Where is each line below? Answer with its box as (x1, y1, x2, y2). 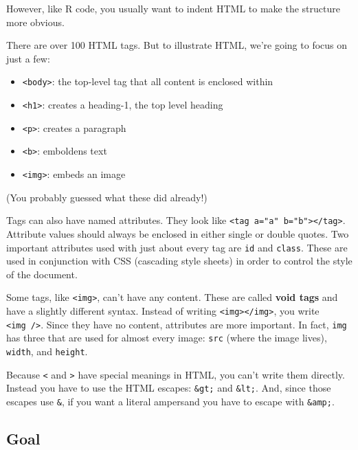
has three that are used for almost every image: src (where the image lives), (6, 330, 327, 345)
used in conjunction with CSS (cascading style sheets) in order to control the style (6, 254, 353, 268)
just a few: (6, 51, 50, 65)
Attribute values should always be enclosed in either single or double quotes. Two (6, 226, 349, 240)
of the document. (6, 267, 78, 281)
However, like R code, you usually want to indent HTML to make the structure (6, 1, 340, 15)
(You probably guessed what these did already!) (6, 190, 208, 204)
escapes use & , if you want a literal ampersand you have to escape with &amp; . (6, 394, 335, 408)
